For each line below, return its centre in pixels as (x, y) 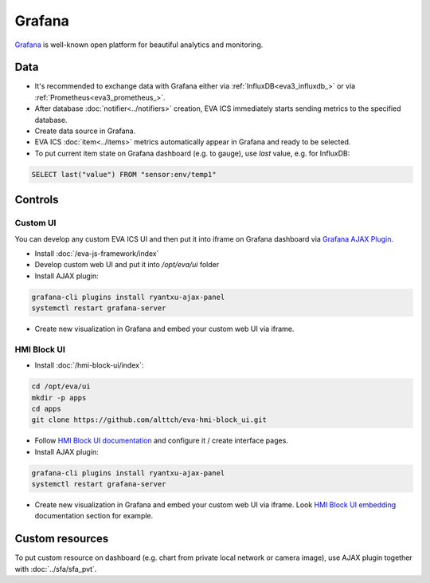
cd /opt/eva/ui (61, 386)
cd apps (46, 408)
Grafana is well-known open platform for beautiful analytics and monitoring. (139, 45)
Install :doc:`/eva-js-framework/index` (97, 253)
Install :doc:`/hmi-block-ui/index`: (89, 365)
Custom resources (62, 539)
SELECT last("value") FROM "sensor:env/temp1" (124, 174)
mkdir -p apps (59, 398)
